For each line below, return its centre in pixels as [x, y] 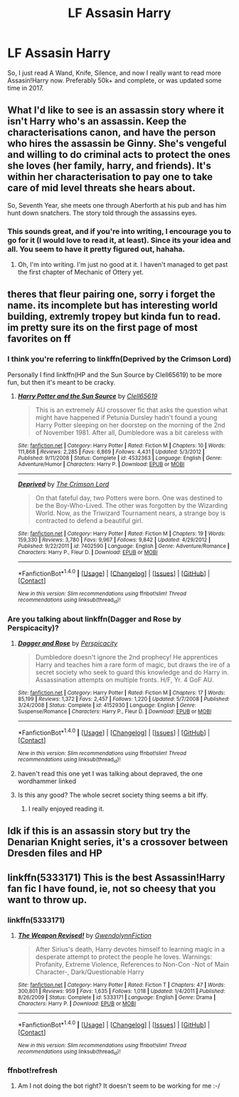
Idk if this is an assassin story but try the [99, 831]
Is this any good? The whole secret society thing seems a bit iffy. [113, 795]
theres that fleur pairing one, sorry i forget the [111, 294]
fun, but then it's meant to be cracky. [62, 382]
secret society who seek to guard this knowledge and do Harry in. [132, 672]
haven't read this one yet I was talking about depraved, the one [110, 774]
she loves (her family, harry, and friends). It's [110, 166]
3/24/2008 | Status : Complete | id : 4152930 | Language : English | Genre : [107, 706]
